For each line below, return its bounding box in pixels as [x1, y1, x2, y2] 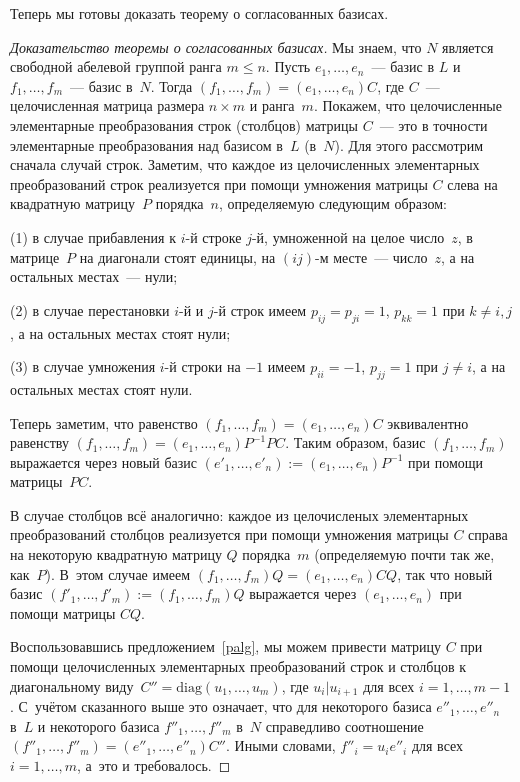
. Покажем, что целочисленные [313, 95, 502, 116]
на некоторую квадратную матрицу [10, 544, 222, 565]
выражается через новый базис [10, 451, 198, 472]
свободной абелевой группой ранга [10, 56, 222, 77]
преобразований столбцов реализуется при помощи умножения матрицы [10, 524, 449, 545]
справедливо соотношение [265, 715, 424, 736]
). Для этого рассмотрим [334, 134, 484, 155]
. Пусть [265, 56, 311, 77]
